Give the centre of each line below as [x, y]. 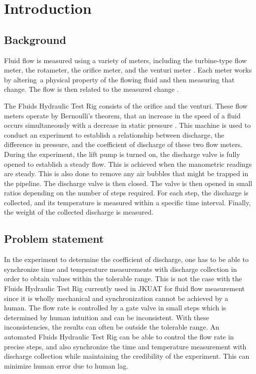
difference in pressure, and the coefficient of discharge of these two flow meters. [123, 144]
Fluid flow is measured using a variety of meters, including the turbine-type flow [126, 60]
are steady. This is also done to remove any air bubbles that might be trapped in [126, 173]
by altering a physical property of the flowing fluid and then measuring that [119, 79]
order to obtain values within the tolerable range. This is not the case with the [123, 279]
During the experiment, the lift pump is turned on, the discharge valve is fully [122, 154]
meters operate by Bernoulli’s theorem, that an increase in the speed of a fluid [122, 115]
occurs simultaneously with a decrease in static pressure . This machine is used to [128, 125]
